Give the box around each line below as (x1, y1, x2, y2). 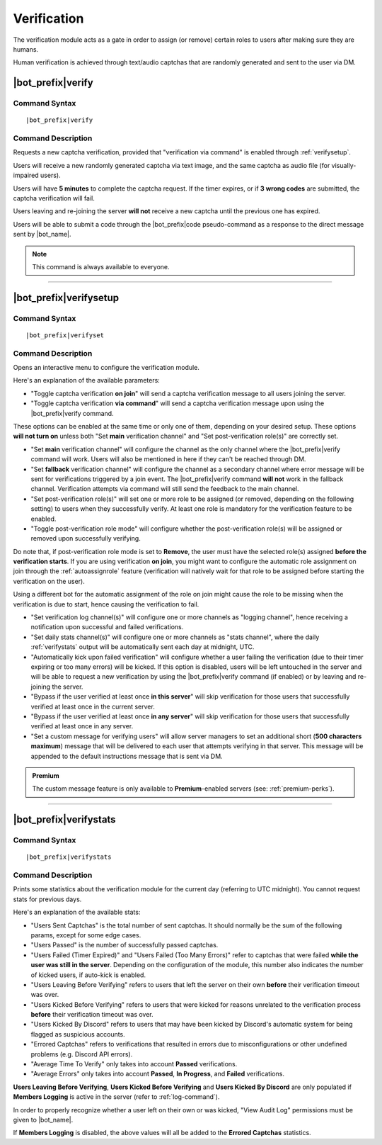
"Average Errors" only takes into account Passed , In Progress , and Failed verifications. (30, 1070, 284, 1078)
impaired (13, 171, 39, 180)
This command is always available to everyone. (32, 262, 170, 271)
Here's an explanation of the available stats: (13, 908, 141, 917)
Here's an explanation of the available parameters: (13, 376, 161, 385)
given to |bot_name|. (13, 1116, 74, 1124)
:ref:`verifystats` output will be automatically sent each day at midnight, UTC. (30, 643, 255, 651)
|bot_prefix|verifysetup (13, 291, 120, 304)
